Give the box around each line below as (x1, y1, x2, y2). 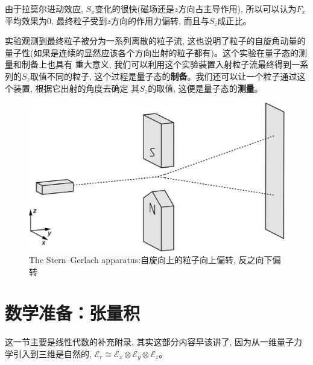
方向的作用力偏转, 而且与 (111, 14, 209, 27)
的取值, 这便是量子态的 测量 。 (148, 81, 263, 94)
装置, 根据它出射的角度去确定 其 (13, 81, 140, 94)
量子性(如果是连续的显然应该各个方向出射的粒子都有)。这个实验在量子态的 (5, 46, 299, 59)
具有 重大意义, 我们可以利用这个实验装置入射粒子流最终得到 (55, 58, 292, 71)
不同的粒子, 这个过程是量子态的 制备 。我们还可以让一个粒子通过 (46, 69, 297, 82)
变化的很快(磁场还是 (95, 2, 174, 14)
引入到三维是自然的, (13, 348, 92, 360)
